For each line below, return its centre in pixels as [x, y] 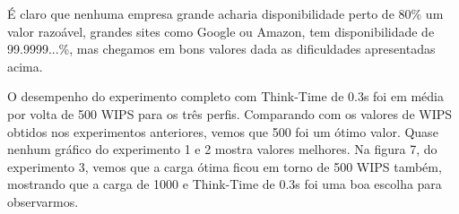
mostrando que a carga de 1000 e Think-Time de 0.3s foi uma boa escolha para [225, 184]
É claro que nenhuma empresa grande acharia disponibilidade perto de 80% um [225, 13]
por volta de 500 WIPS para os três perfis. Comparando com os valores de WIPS [230, 113]
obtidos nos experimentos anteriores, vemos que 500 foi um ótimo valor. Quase [223, 131]
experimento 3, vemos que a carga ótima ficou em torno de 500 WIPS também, [225, 166]
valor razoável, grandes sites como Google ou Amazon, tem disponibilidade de [221, 31]
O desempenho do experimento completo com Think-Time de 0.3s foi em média [226, 96]
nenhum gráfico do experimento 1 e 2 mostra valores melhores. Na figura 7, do [222, 149]
